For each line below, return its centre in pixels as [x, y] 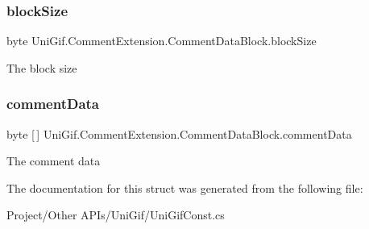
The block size [42, 67]
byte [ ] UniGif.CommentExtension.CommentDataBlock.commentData [179, 133]
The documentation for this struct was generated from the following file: [185, 187]
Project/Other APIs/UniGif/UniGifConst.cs [116, 215]
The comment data [54, 161]
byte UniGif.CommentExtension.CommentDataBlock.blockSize [162, 41]
